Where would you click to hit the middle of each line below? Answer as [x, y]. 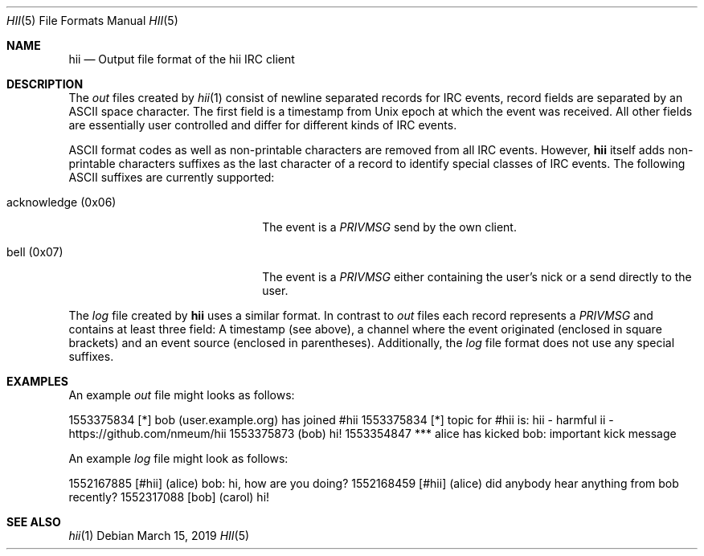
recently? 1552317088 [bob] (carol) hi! [169, 497]
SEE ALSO [34, 522]
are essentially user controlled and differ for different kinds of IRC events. [263, 125]
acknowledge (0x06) [61, 202]
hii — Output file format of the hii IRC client [182, 59]
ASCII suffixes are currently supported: [172, 177]
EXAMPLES [37, 381]
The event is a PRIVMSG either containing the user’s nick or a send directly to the [477, 277]
